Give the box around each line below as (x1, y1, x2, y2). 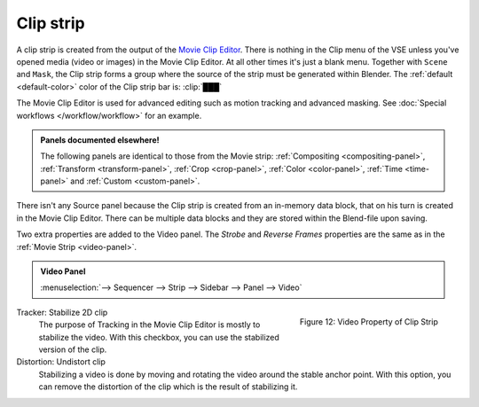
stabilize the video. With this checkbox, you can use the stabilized (38, 332, 279, 342)
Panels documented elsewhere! (40, 134, 160, 145)
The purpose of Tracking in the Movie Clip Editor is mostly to (38, 319, 261, 330)
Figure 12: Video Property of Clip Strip (299, 316, 438, 327)
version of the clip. (38, 344, 107, 355)
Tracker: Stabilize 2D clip (16, 307, 108, 317)
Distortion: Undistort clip (16, 356, 106, 367)
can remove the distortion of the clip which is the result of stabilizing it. (38, 381, 298, 392)
